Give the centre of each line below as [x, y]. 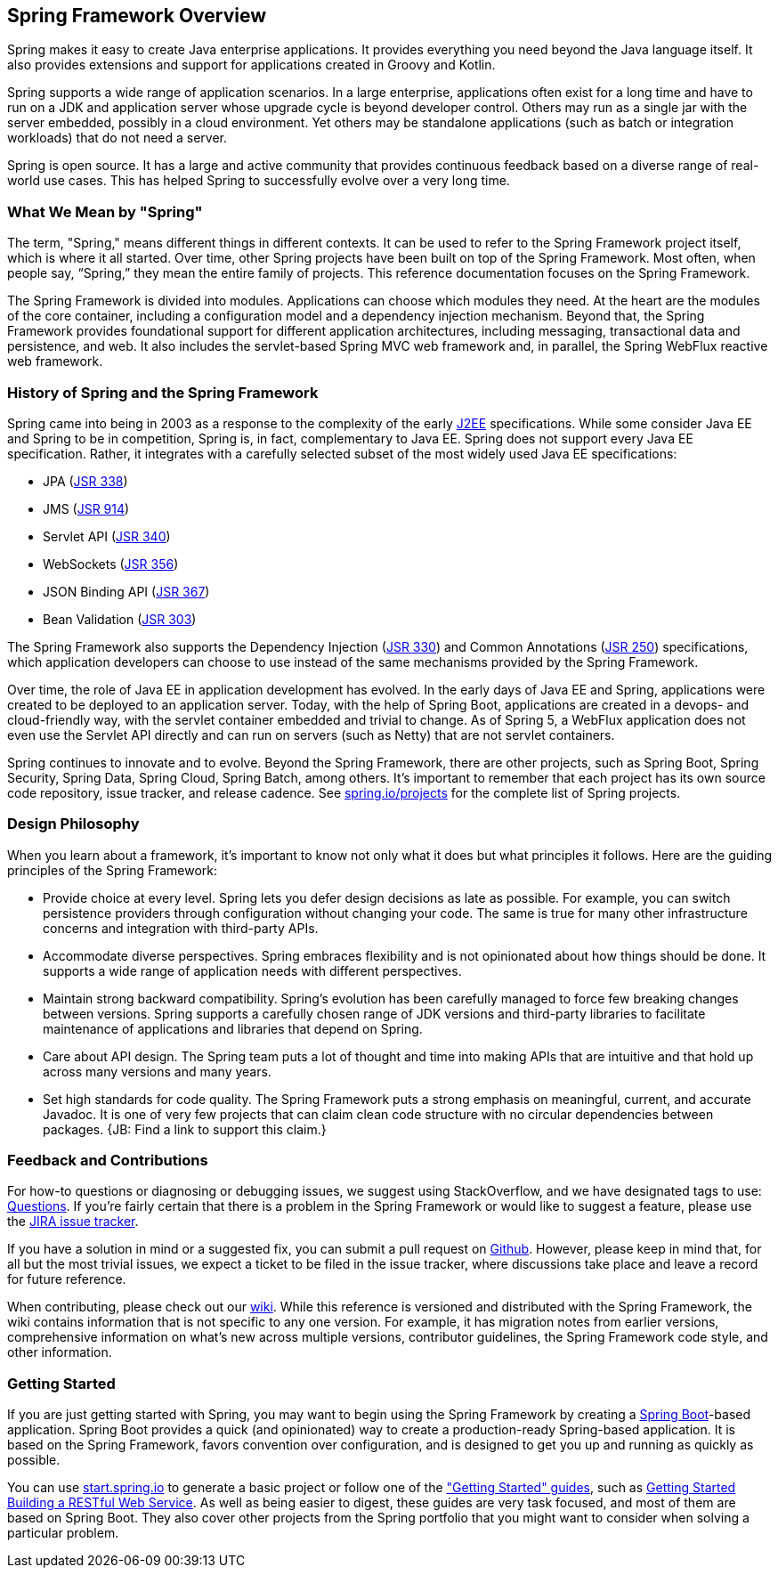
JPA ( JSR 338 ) [85, 481]
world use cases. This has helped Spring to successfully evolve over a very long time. [259, 181]
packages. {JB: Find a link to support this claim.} [185, 1129]
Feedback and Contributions [108, 1161]
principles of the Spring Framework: [113, 870]
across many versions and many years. [157, 1071]
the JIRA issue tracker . [73, 1222]
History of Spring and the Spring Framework [163, 392]
